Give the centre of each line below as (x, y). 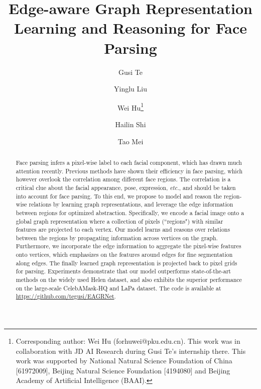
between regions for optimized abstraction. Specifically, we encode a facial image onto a (130, 212)
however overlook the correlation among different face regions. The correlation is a (123, 179)
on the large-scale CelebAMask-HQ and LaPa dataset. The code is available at (118, 288)
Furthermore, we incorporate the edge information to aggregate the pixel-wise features (128, 246)
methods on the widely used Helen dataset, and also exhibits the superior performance (129, 280)
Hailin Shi (130, 124)
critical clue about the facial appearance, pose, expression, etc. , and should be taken (126, 187)
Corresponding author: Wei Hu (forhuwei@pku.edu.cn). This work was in (128, 341)
